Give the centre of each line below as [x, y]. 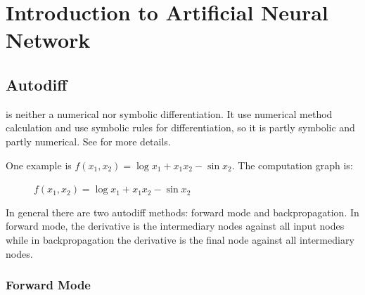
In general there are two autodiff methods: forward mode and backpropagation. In [182, 212]
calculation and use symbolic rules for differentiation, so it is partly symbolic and [180, 127]
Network [48, 40]
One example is [39, 165]
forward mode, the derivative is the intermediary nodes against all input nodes [175, 226]
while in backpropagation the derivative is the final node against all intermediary [180, 239]
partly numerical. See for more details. [88, 141]
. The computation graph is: [292, 165]
